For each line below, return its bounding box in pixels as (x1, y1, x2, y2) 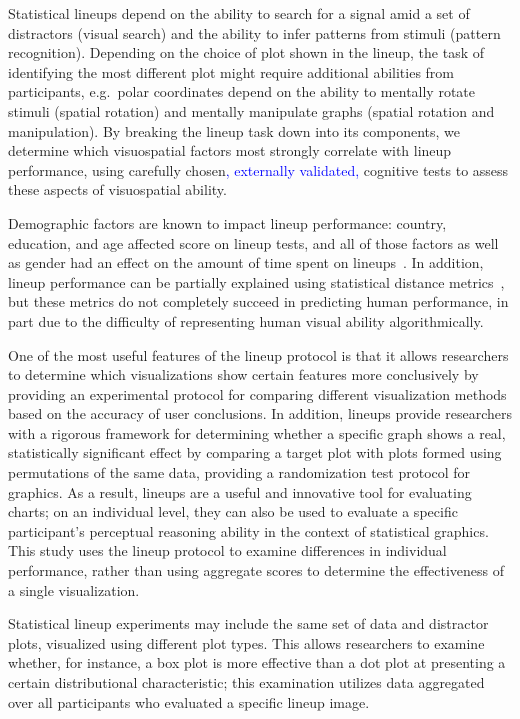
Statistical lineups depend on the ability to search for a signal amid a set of (8, 3, 470, 23)
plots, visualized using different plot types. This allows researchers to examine (8, 632, 485, 653)
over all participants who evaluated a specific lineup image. (8, 691, 370, 712)
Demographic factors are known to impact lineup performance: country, (8, 212, 447, 233)
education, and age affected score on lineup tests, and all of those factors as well (8, 232, 499, 253)
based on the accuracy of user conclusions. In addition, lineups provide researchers (8, 403, 512, 424)
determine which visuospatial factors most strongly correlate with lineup (8, 140, 452, 161)
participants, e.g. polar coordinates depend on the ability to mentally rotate (8, 81, 476, 102)
